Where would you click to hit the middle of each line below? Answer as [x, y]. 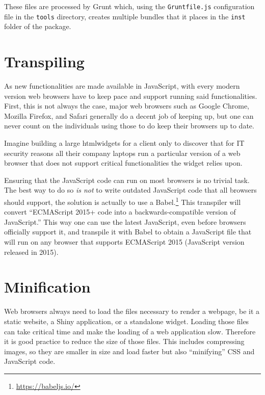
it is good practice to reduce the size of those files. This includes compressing [124, 341]
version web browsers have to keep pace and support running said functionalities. [131, 96]
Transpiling [44, 61]
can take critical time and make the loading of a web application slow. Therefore [130, 331]
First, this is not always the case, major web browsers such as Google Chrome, [127, 106]
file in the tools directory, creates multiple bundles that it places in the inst [125, 16]
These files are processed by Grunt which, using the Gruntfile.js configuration [129, 6]
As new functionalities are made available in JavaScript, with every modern [122, 86]
